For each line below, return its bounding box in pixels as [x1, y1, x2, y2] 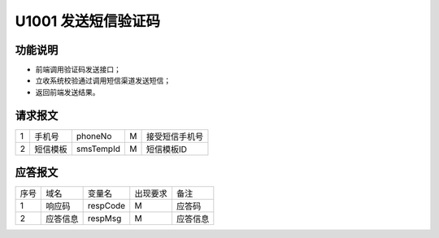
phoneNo [76, 130, 112, 141]
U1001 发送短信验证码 [15, 12, 161, 30]
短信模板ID [146, 143, 187, 154]
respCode [87, 200, 126, 211]
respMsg [87, 213, 122, 224]
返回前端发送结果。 [35, 87, 100, 97]
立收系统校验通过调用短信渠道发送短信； [35, 76, 171, 85]
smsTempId [76, 143, 121, 154]
